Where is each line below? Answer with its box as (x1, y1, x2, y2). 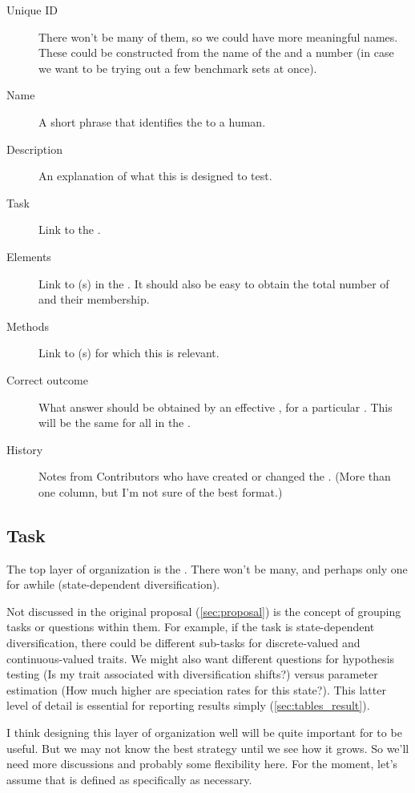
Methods (6, 317, 49, 334)
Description (6, 140, 62, 157)
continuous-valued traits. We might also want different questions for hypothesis (6, 650, 395, 666)
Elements (6, 248, 51, 264)
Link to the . (38, 221, 101, 238)
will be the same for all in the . (38, 414, 191, 431)
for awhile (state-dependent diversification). (6, 576, 220, 593)
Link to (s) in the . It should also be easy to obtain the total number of (38, 275, 389, 292)
